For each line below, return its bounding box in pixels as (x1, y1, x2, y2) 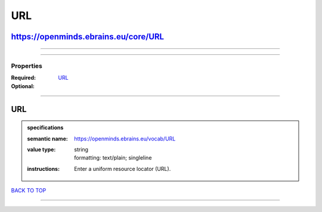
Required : (11, 74, 36, 82)
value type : (27, 146, 56, 153)
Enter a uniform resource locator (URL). (74, 165, 171, 172)
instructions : (27, 165, 60, 172)
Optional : (11, 82, 35, 89)
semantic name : (27, 135, 68, 142)
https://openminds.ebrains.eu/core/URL (11, 32, 164, 42)
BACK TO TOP (11, 187, 47, 194)
